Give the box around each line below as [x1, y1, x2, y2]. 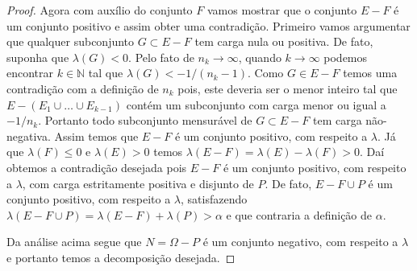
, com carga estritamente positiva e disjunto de [22, 175, 254, 191]
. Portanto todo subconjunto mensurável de [38, 112, 252, 129]
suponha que [6, 48, 69, 65]
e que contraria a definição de [226, 206, 373, 223]
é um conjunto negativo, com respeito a [202, 233, 398, 250]
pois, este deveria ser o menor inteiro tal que [177, 80, 398, 96]
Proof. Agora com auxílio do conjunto [6, 2, 193, 18]
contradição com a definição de [6, 80, 159, 96]
